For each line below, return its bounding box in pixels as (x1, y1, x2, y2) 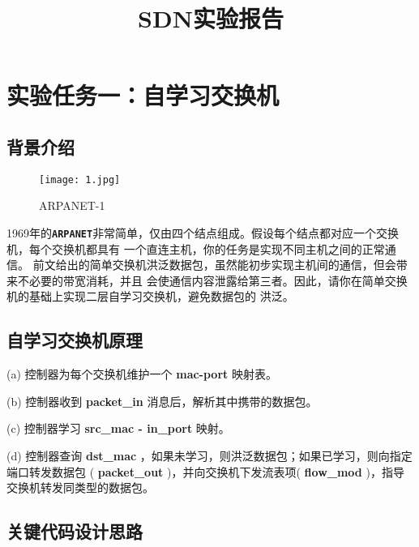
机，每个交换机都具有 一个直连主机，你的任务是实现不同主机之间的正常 (6, 240, 385, 257)
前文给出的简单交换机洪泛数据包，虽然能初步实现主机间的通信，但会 (32, 256, 396, 273)
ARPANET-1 (39, 197, 105, 214)
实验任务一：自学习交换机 (6, 79, 280, 112)
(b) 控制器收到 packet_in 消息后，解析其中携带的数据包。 (6, 392, 318, 409)
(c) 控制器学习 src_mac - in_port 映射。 (6, 420, 230, 437)
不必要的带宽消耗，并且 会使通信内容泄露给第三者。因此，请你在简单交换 (17, 271, 408, 288)
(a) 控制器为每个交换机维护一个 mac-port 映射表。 (6, 365, 277, 382)
